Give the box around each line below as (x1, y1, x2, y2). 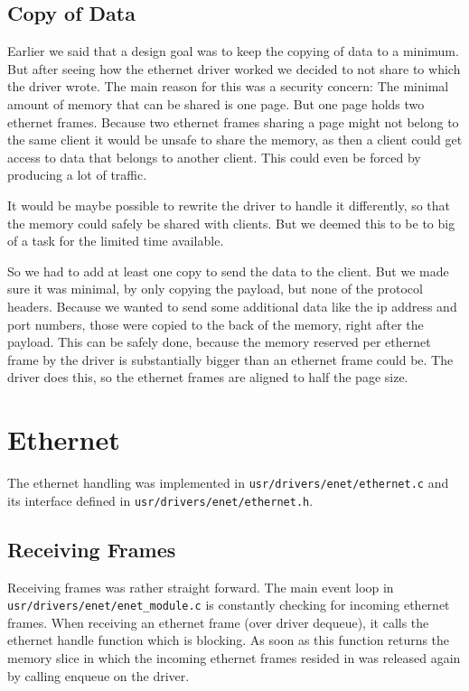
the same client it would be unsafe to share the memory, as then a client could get (7, 130, 463, 149)
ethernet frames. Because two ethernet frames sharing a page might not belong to (7, 112, 459, 131)
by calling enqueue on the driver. (7, 666, 190, 685)
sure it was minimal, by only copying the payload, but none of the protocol (7, 279, 423, 298)
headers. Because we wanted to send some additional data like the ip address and (7, 296, 457, 315)
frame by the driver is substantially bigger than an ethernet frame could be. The (7, 350, 454, 369)
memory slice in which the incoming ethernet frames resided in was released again (7, 648, 461, 667)
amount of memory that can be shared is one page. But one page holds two (7, 94, 425, 113)
